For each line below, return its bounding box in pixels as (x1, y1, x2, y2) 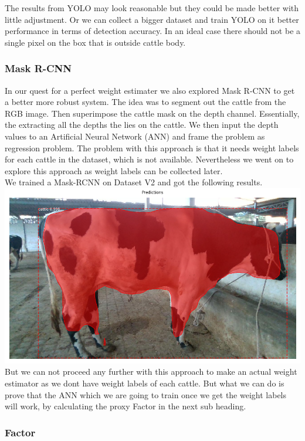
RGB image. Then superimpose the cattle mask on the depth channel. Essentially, (5, 107, 300, 119)
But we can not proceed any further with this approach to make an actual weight (5, 365, 297, 378)
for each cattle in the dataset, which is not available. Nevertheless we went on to (5, 153, 294, 165)
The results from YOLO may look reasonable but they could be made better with (5, 2, 299, 13)
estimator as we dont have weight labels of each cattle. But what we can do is (5, 377, 284, 389)
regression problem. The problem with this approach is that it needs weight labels (5, 141, 299, 154)
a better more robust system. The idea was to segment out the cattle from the (5, 96, 286, 108)
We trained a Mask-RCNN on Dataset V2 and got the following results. (5, 176, 263, 188)
